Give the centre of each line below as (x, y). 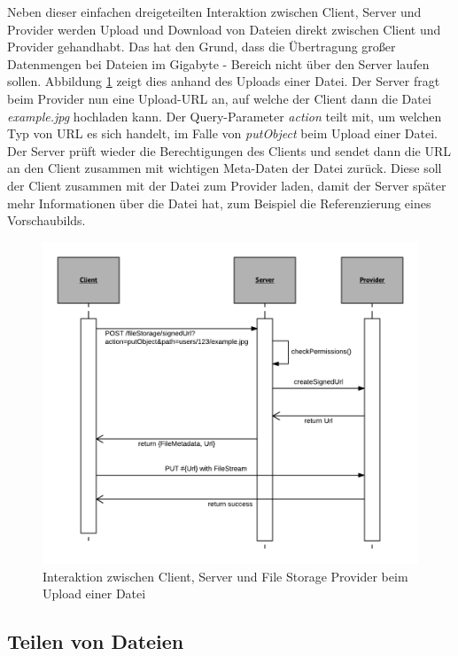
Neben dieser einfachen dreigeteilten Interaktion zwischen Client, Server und (214, 12)
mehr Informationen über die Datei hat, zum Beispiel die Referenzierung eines (219, 203)
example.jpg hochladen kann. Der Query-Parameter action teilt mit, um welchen (225, 116)
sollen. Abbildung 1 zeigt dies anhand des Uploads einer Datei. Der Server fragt (224, 81)
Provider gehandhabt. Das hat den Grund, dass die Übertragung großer (202, 47)
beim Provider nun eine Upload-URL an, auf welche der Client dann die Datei (219, 98)
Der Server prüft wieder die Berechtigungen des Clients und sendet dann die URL (229, 150)
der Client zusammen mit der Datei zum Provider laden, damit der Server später (227, 185)
